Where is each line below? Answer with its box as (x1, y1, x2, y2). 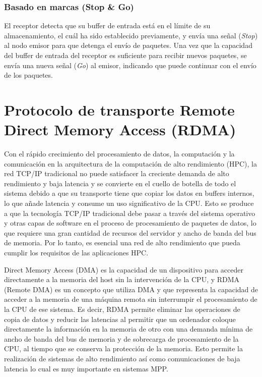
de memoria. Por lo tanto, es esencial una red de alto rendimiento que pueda (4, 237, 240, 248)
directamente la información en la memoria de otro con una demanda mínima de (4, 324, 253, 334)
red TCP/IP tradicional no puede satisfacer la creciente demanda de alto (4, 168, 229, 179)
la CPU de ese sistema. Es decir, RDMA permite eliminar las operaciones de (4, 304, 240, 314)
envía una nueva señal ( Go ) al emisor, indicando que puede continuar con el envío (4, 60, 256, 70)
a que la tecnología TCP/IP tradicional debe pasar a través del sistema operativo (4, 207, 255, 218)
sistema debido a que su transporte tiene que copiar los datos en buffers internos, (4, 188, 254, 198)
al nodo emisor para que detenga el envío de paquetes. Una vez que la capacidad (4, 40, 252, 50)
